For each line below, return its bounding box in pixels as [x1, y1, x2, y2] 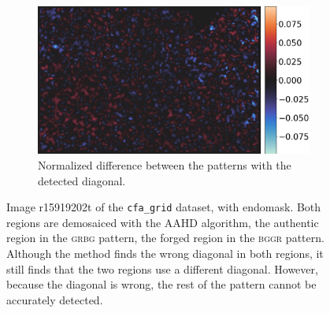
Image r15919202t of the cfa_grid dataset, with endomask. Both [6, 199, 321, 215]
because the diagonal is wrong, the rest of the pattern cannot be [6, 276, 317, 293]
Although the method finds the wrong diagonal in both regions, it [6, 245, 324, 262]
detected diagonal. [38, 172, 126, 188]
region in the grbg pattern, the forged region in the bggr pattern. [6, 229, 324, 246]
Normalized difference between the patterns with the [38, 157, 291, 173]
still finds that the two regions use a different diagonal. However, [6, 260, 318, 277]
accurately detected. [6, 291, 103, 307]
